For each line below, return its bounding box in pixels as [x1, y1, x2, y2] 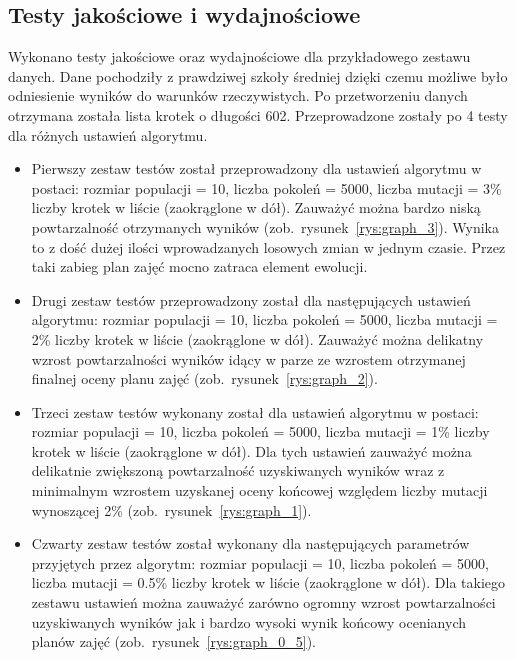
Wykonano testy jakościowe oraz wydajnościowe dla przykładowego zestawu [8, 46, 471, 67]
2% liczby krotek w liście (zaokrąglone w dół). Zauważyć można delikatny [31, 328, 484, 349]
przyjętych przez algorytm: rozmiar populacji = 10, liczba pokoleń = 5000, [31, 552, 489, 573]
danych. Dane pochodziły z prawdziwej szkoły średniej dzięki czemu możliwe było [8, 65, 508, 86]
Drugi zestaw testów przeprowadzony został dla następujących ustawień [31, 289, 471, 310]
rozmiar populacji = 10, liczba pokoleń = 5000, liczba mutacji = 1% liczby [31, 421, 490, 442]
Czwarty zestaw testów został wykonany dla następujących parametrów [31, 533, 470, 554]
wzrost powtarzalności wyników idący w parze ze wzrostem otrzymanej [31, 348, 466, 369]
